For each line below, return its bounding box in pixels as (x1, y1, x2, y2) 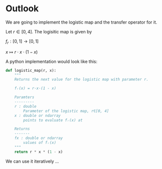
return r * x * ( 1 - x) (14, 149, 63, 154)
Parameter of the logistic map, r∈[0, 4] (23, 109, 109, 113)
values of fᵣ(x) (23, 141, 56, 145)
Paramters (14, 95, 35, 100)
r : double (14, 104, 37, 109)
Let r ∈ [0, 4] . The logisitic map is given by (5, 28, 92, 34)
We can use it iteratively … (5, 158, 59, 164)
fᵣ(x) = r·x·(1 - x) (14, 86, 56, 91)
